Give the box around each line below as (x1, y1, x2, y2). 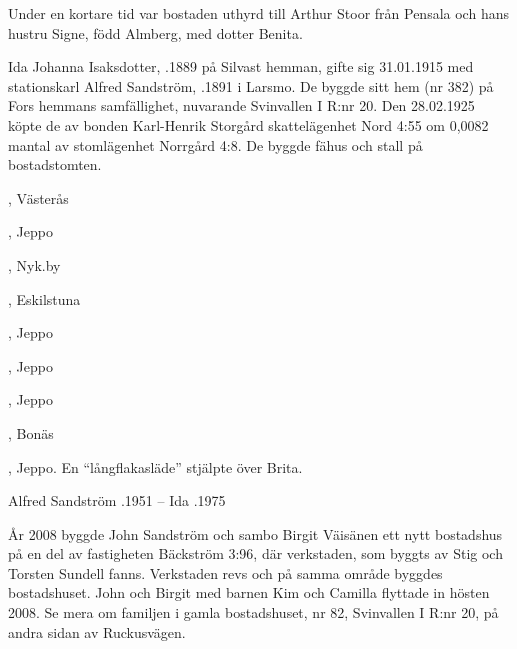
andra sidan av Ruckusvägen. (8, 621, 186, 642)
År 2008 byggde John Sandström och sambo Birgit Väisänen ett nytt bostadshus (8, 523, 503, 544)
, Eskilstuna (8, 288, 81, 309)
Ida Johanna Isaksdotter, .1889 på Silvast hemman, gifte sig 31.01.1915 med (8, 56, 474, 77)
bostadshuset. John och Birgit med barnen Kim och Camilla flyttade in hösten (8, 582, 490, 603)
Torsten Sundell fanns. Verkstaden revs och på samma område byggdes (8, 562, 443, 583)
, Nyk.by (8, 254, 61, 275)
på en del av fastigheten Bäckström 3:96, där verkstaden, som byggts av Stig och (8, 543, 503, 564)
